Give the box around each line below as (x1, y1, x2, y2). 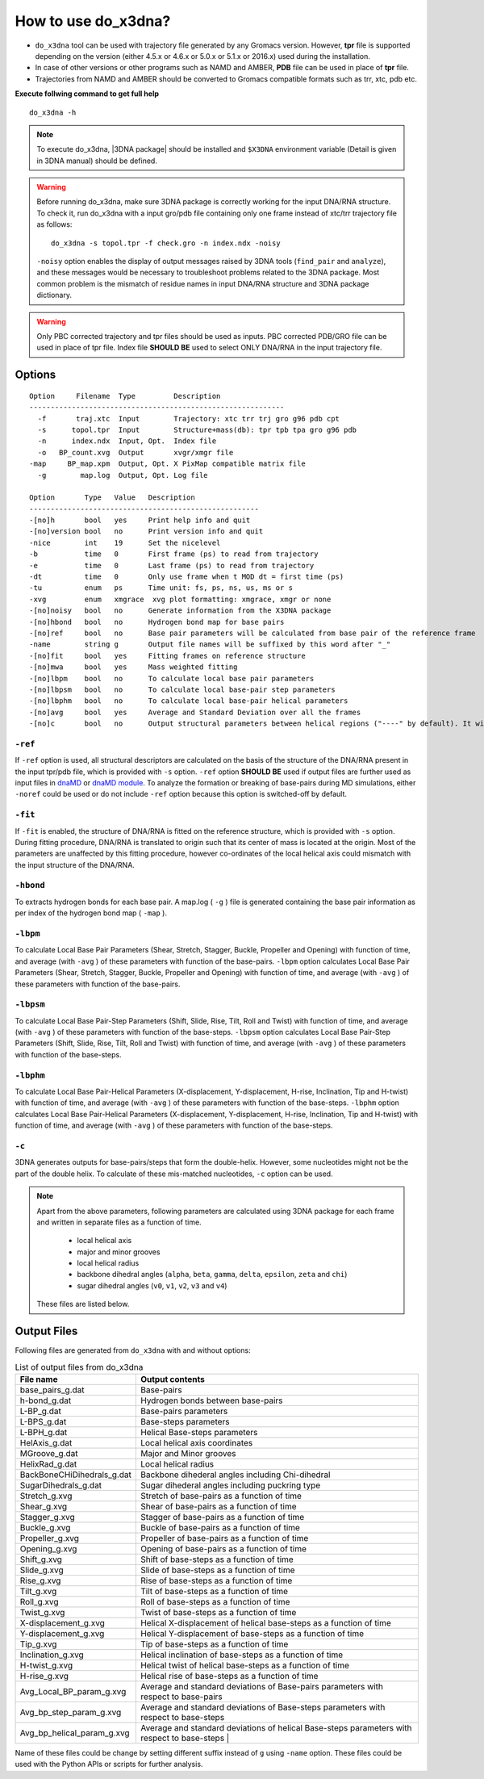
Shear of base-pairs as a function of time (140, 1501, 298, 1512)
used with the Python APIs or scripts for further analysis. (15, 1760, 203, 1769)
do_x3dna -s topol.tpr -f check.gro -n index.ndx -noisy (51, 238, 282, 248)
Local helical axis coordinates (140, 1437, 253, 1448)
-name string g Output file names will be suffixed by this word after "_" (29, 640, 391, 649)
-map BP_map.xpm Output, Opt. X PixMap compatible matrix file (29, 459, 306, 468)
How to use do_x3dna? (15, 12, 171, 30)
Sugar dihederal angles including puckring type (140, 1480, 321, 1491)
